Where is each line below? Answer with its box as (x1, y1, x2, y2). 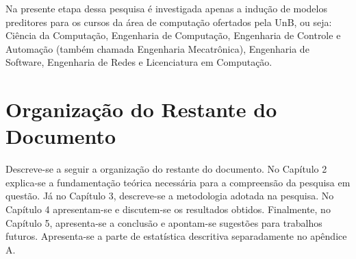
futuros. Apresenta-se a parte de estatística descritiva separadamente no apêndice (5, 229, 347, 243)
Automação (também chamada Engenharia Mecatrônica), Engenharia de (5, 41, 309, 56)
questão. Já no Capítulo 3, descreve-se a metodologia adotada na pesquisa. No (5, 188, 334, 203)
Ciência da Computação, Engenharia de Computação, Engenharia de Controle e (5, 28, 341, 42)
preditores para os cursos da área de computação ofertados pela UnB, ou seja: (5, 14, 332, 29)
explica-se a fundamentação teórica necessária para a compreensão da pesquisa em (5, 175, 351, 189)
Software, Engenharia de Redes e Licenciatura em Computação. (5, 55, 272, 69)
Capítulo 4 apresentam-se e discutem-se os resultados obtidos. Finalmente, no (5, 202, 331, 217)
